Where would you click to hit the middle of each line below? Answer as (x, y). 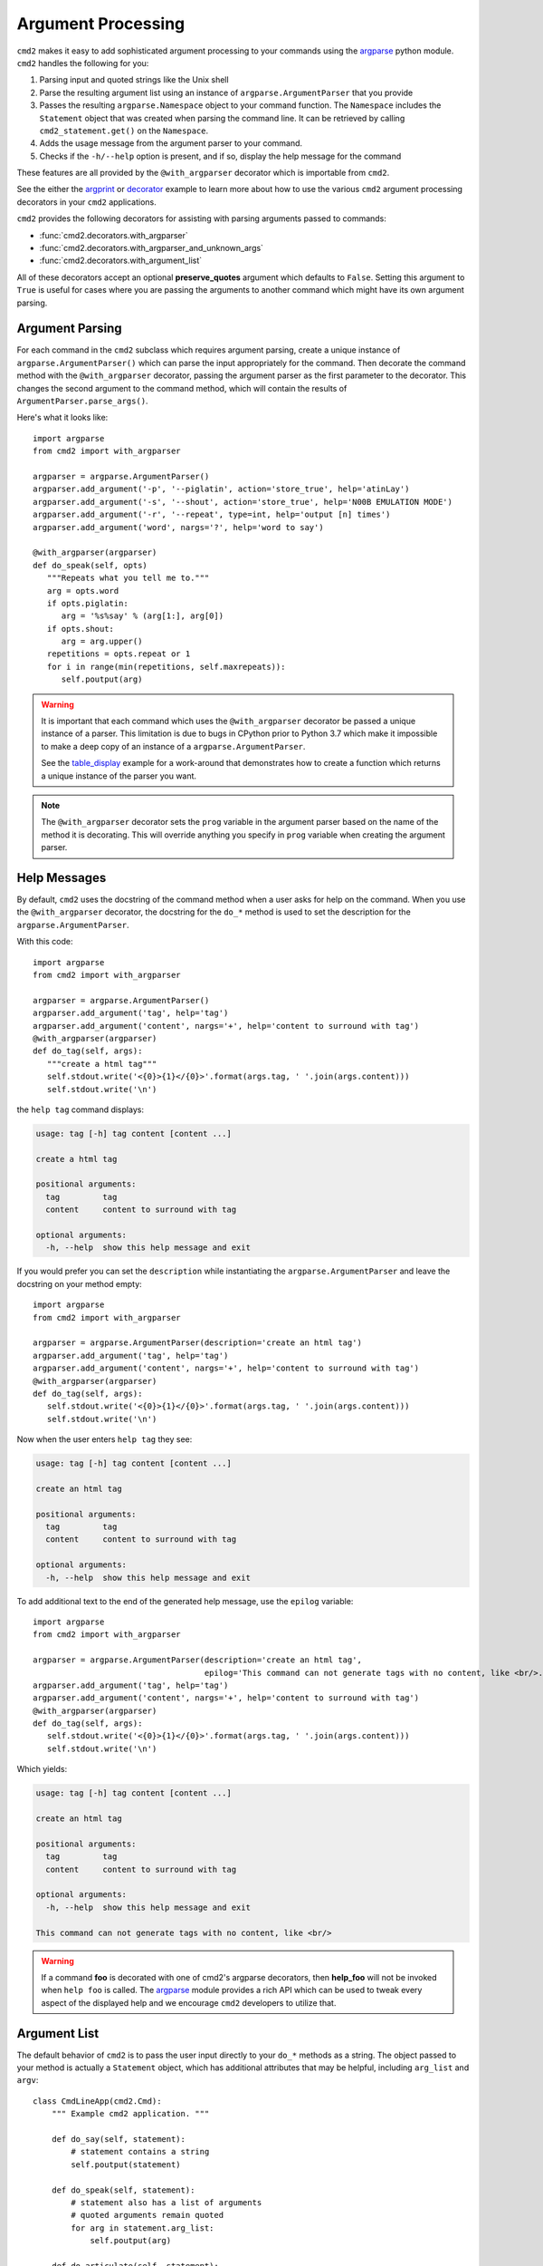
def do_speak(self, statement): (123, 2190)
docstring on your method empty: (79, 1283)
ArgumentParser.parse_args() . (82, 401)
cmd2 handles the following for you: (83, 63)
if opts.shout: (81, 629)
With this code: (45, 942)
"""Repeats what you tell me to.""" (128, 578)
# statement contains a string (140, 2152)
